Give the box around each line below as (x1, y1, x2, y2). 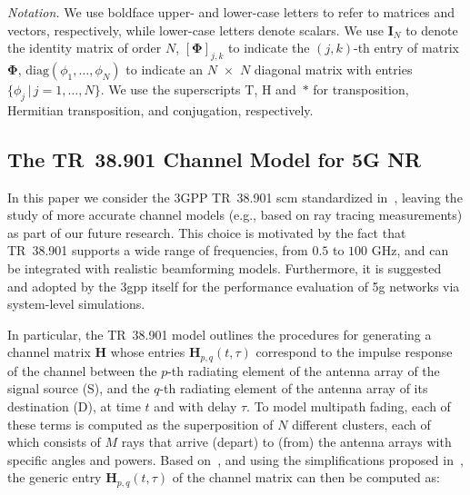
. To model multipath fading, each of (246, 396, 451, 415)
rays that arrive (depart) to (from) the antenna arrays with (121, 432, 452, 451)
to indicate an (125, 59, 204, 78)
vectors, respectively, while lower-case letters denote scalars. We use (7, 20, 385, 39)
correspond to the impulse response (255, 342, 453, 361)
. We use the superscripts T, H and (100, 79, 296, 98)
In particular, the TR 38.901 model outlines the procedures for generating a (7, 324, 432, 343)
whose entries (110, 342, 185, 361)
